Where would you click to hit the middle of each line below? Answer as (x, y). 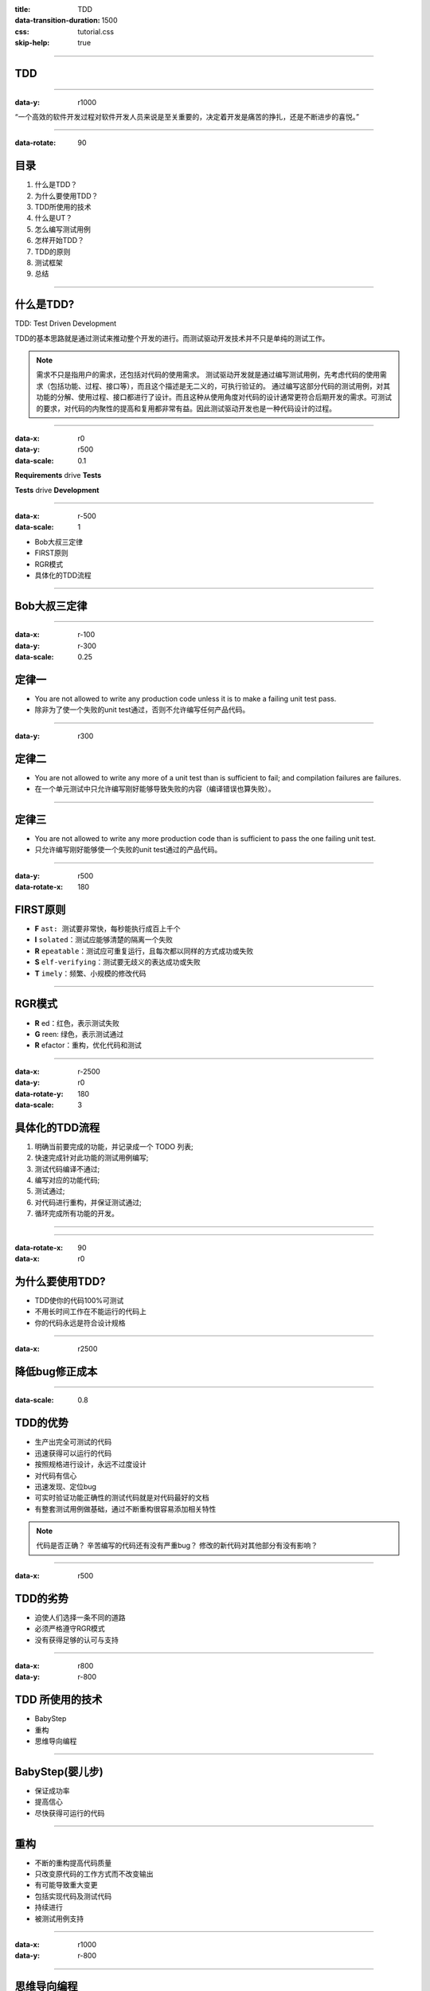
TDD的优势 (42, 1423)
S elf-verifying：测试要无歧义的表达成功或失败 (117, 962)
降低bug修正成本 (56, 1371)
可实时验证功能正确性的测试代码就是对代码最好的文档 (122, 1498)
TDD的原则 (53, 252)
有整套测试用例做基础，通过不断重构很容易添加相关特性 (125, 1508)
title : (23, 9)
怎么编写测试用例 (63, 229)
